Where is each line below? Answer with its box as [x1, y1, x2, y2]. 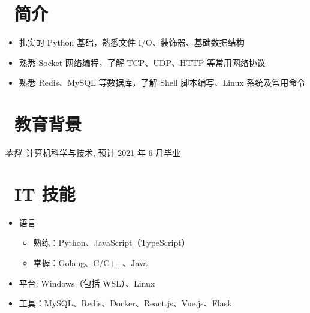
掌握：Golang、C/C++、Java [33, 256, 148, 269]
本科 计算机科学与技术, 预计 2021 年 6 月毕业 [5, 146, 181, 159]
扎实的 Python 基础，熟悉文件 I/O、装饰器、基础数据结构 [19, 36, 245, 49]
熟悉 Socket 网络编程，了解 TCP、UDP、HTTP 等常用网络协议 [19, 56, 266, 68]
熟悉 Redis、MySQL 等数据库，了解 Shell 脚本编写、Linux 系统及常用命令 [19, 76, 306, 89]
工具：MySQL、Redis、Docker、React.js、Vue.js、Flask [19, 297, 232, 309]
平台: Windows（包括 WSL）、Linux [19, 276, 155, 289]
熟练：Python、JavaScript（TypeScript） [33, 236, 190, 249]
